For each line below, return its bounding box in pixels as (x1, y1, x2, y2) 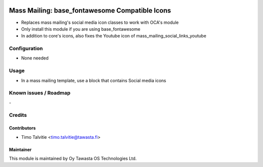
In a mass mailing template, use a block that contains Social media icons (21, 77, 167, 83)
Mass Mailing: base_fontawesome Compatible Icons (9, 6, 171, 15)
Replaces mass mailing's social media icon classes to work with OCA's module (21, 19, 179, 25)
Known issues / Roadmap (9, 90, 71, 96)
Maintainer (9, 147, 32, 152)
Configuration (9, 45, 43, 52)
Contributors (9, 125, 36, 131)
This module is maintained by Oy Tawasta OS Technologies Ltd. (9, 156, 137, 162)
